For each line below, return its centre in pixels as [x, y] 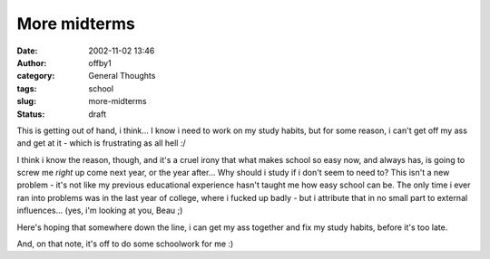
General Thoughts [122, 76]
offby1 [100, 62]
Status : [31, 114]
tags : [27, 88]
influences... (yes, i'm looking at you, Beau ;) [100, 211]
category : [36, 76]
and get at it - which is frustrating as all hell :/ [101, 143]
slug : [26, 101]
